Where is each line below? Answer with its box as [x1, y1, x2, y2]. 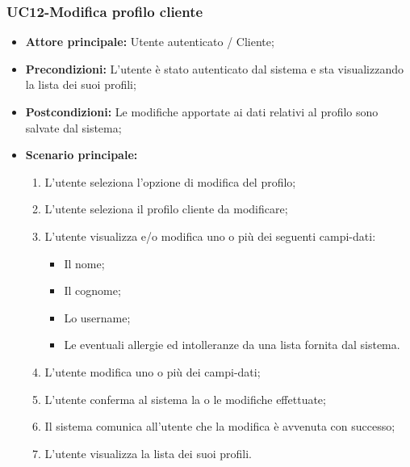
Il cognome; [64, 282, 121, 299]
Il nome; [64, 255, 105, 271]
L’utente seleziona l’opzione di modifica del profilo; [44, 173, 296, 190]
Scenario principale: [25, 146, 138, 163]
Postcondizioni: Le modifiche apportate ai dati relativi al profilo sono [25, 103, 379, 120]
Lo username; [64, 309, 131, 326]
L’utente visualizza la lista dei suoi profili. [44, 444, 252, 461]
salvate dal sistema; [25, 119, 122, 136]
